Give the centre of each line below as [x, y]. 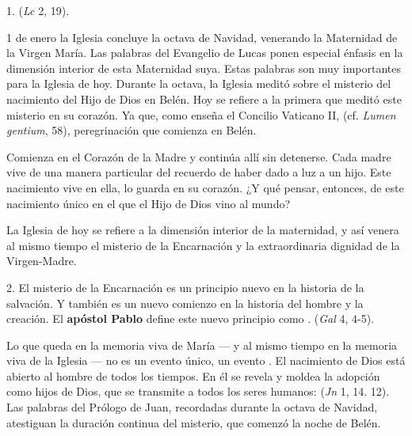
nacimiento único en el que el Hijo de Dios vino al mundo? [149, 203]
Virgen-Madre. [42, 261]
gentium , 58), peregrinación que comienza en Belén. [132, 130]
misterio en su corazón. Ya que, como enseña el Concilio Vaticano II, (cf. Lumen [201, 114]
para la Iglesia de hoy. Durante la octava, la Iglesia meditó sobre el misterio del [199, 83]
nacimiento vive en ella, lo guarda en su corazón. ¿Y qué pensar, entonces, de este [205, 187]
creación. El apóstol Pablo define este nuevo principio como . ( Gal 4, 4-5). [191, 318]
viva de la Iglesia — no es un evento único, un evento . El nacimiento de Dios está [206, 360]
